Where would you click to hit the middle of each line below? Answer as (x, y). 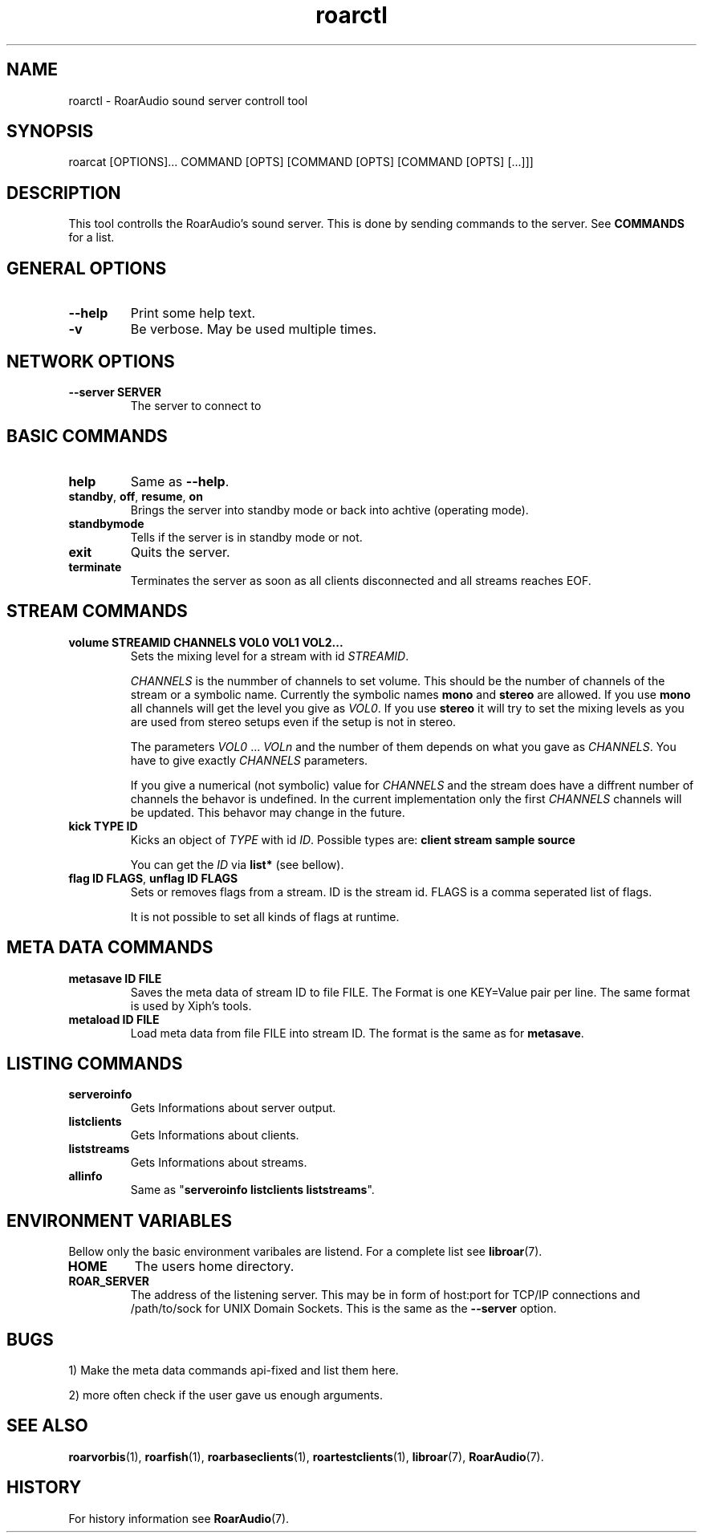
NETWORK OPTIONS (91, 361)
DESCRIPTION (64, 193)
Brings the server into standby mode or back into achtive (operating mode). (329, 510)
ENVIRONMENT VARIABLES (119, 1220)
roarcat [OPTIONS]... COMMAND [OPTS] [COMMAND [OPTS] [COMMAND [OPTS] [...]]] (301, 162)
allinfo (85, 1176)
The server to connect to (196, 405)
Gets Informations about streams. (219, 1163)
